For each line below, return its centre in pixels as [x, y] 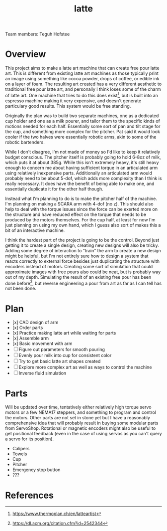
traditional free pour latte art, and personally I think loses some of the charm [83, 89]
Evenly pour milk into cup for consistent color [65, 355]
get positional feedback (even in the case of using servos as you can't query [84, 434]
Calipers [21, 449]
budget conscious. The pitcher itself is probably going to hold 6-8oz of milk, [83, 157]
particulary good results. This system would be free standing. [68, 106]
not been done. [21, 288]
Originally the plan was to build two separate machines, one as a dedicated [82, 116]
